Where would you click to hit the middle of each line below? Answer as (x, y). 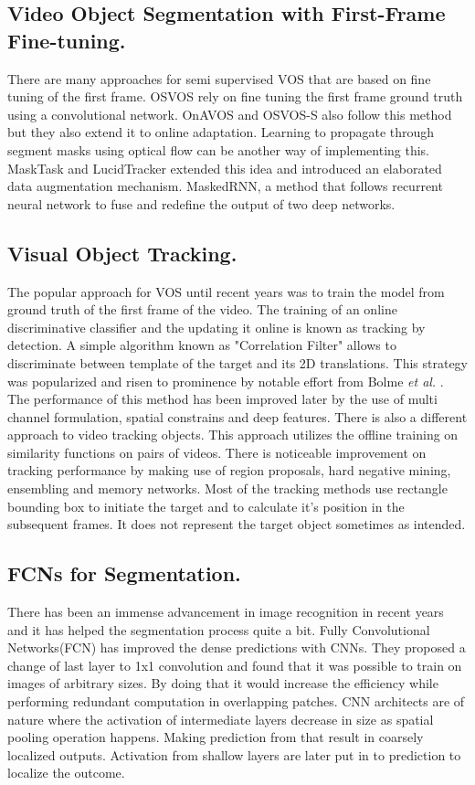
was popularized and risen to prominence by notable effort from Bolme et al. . (226, 381)
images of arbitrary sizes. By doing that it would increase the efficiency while (223, 683)
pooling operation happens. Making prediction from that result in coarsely (216, 737)
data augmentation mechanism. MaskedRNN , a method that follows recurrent (225, 186)
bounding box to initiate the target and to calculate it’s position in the (206, 506)
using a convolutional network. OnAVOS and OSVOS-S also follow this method (230, 114)
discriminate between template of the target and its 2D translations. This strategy (238, 362)
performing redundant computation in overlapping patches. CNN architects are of (236, 701)
